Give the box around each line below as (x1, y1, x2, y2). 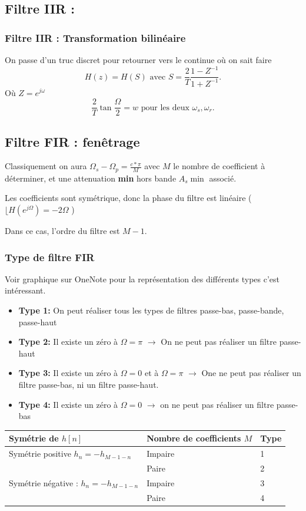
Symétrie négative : (9, 476, 78, 489)
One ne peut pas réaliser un (201, 367, 301, 379)
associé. (209, 172, 237, 184)
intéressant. (5, 284, 46, 296)
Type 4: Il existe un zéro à (18, 398, 118, 410)
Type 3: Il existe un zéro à (18, 367, 118, 379)
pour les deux (141, 103, 189, 112)
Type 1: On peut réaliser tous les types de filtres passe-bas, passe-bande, (18, 304, 284, 316)
